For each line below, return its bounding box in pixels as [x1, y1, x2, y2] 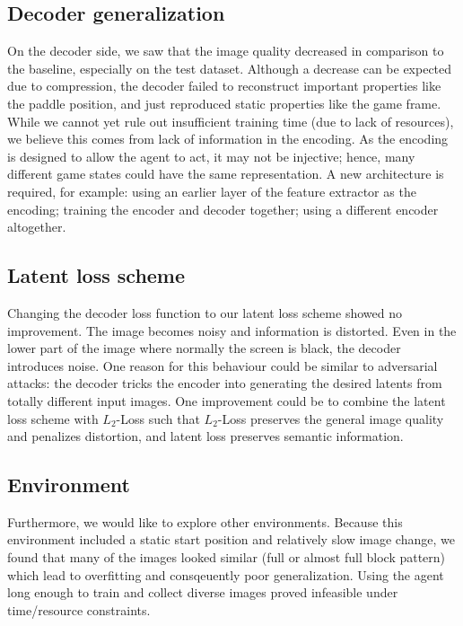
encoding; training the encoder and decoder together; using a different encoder [7, 199, 439, 218]
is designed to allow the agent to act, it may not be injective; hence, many [7, 146, 415, 165]
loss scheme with [7, 409, 99, 428]
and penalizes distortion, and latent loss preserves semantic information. [7, 427, 404, 445]
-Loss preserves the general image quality [217, 409, 444, 428]
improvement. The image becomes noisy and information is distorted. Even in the [7, 321, 457, 339]
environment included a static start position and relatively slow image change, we [7, 530, 455, 549]
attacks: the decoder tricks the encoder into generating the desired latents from [7, 374, 442, 392]
